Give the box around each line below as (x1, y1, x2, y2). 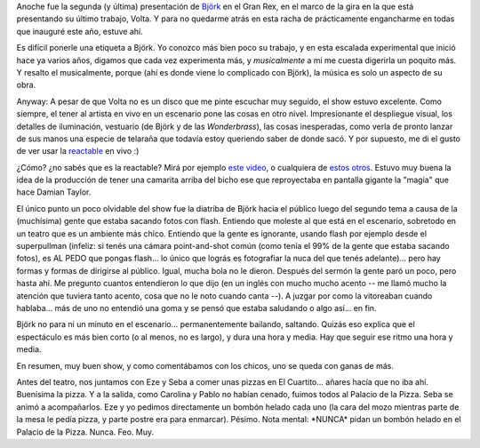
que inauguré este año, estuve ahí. (16, 26, 144, 36)
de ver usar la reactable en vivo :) (16, 146, 140, 156)
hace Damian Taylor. (16, 187, 92, 197)
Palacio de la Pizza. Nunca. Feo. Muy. (16, 427, 155, 437)
